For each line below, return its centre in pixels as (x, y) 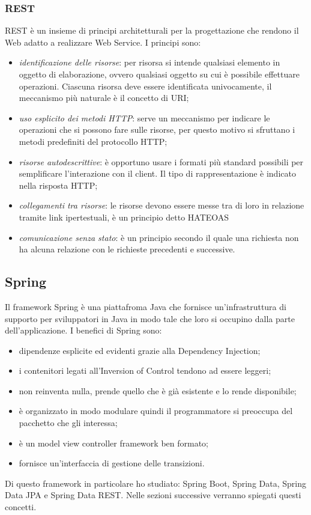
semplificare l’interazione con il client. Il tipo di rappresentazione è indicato (157, 173)
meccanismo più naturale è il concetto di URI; (104, 98)
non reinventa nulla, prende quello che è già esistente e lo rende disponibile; (158, 390)
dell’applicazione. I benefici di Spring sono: (83, 330)
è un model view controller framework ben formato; (113, 443)
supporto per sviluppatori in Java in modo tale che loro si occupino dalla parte (150, 318)
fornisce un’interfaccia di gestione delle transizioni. (112, 463)
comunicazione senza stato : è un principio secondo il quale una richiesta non (159, 237)
